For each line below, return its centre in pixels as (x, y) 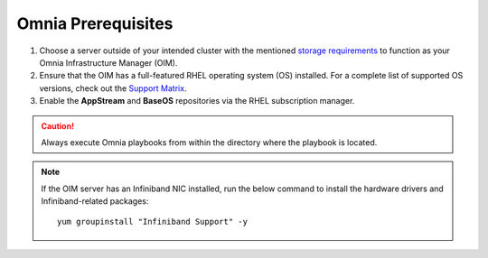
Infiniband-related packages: (95, 201)
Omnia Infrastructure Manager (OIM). (108, 62)
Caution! (58, 125)
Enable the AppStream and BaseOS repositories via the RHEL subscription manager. (197, 101)
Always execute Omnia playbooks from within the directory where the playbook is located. (209, 142)
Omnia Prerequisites (95, 23)
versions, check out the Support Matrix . (113, 88)
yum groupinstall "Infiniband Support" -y (153, 222)
